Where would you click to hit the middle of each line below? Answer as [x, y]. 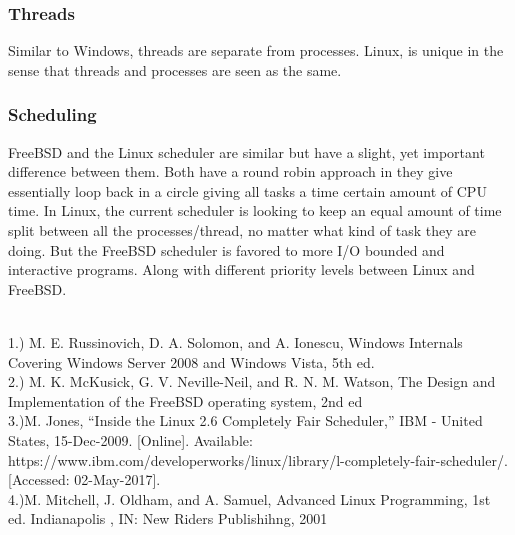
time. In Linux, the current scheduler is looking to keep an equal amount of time [255, 210]
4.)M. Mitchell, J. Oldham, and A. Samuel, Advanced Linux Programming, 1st [249, 498]
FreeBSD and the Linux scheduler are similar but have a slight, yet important [246, 151]
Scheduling [52, 114]
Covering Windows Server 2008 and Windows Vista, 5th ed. [191, 361]
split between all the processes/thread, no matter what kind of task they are [242, 230]
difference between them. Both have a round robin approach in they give [230, 171]
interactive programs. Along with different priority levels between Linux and [241, 269]
